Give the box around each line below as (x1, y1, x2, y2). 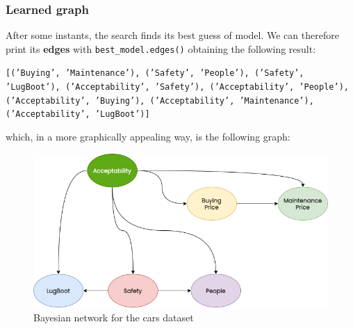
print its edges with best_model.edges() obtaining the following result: (6, 41, 316, 56)
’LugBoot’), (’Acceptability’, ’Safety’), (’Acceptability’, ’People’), (6, 82, 349, 93)
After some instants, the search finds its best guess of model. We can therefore (6, 28, 339, 42)
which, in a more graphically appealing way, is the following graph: (6, 129, 290, 144)
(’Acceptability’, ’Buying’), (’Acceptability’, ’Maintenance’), (6, 95, 314, 106)
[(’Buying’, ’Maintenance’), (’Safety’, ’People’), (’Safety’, (6, 68, 304, 79)
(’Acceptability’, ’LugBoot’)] (6, 109, 150, 120)
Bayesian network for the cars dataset (33, 310, 194, 324)
